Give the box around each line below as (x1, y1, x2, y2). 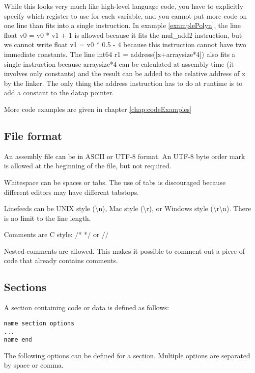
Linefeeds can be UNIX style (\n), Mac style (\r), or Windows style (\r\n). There (4, 203, 251, 213)
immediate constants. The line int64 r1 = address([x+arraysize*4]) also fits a (4, 49, 235, 59)
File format (4, 128, 62, 143)
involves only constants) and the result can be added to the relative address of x (4, 68, 246, 79)
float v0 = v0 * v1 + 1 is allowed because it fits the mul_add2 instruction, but (4, 29, 242, 40)
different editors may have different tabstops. (4, 186, 139, 197)
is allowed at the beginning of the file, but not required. (4, 160, 171, 171)
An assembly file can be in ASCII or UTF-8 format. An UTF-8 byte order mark (4, 151, 245, 161)
